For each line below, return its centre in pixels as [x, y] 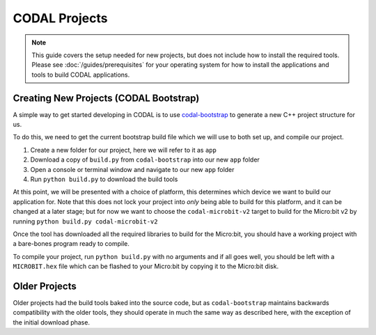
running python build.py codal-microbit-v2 [85, 221]
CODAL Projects [60, 18]
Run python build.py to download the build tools [104, 179]
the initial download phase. [52, 322]
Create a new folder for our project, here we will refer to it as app [124, 150]
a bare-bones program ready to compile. [71, 244]
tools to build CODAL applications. [81, 75]
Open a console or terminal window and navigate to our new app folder [132, 169]
